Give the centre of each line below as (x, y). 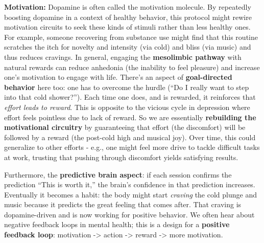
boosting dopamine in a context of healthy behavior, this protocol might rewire (128, 17)
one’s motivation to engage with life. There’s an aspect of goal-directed (118, 77)
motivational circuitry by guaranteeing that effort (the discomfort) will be (125, 127)
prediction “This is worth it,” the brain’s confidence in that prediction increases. (130, 184)
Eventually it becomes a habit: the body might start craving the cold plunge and (130, 194)
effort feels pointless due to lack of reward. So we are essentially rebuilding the (130, 117)
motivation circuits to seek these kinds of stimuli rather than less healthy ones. (127, 27)
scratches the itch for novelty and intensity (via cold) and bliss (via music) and (128, 47)
